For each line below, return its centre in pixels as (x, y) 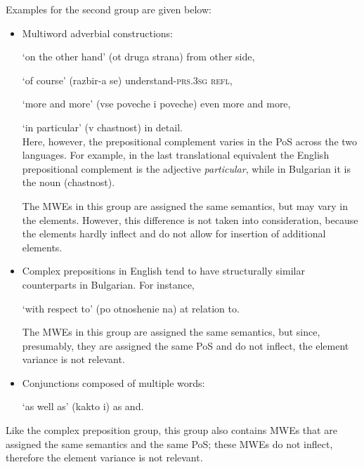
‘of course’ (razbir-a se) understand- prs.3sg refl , (127, 80)
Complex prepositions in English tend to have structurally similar (163, 271)
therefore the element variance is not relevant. (104, 458)
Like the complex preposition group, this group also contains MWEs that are (171, 430)
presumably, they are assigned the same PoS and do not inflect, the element (186, 345)
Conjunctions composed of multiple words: (113, 382)
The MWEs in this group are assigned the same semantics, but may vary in (185, 205)
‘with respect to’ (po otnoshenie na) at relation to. (131, 308)
